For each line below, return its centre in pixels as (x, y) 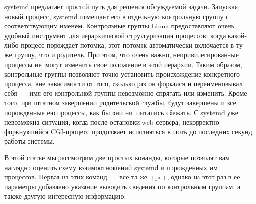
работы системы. (29, 141)
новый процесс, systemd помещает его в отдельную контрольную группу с (117, 16)
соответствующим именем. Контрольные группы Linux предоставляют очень (119, 26)
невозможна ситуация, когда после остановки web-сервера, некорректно (112, 122)
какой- (238, 35)
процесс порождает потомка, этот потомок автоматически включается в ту (132, 45)
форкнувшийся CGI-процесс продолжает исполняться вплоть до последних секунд (128, 131)
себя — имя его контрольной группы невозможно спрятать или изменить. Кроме (126, 93)
